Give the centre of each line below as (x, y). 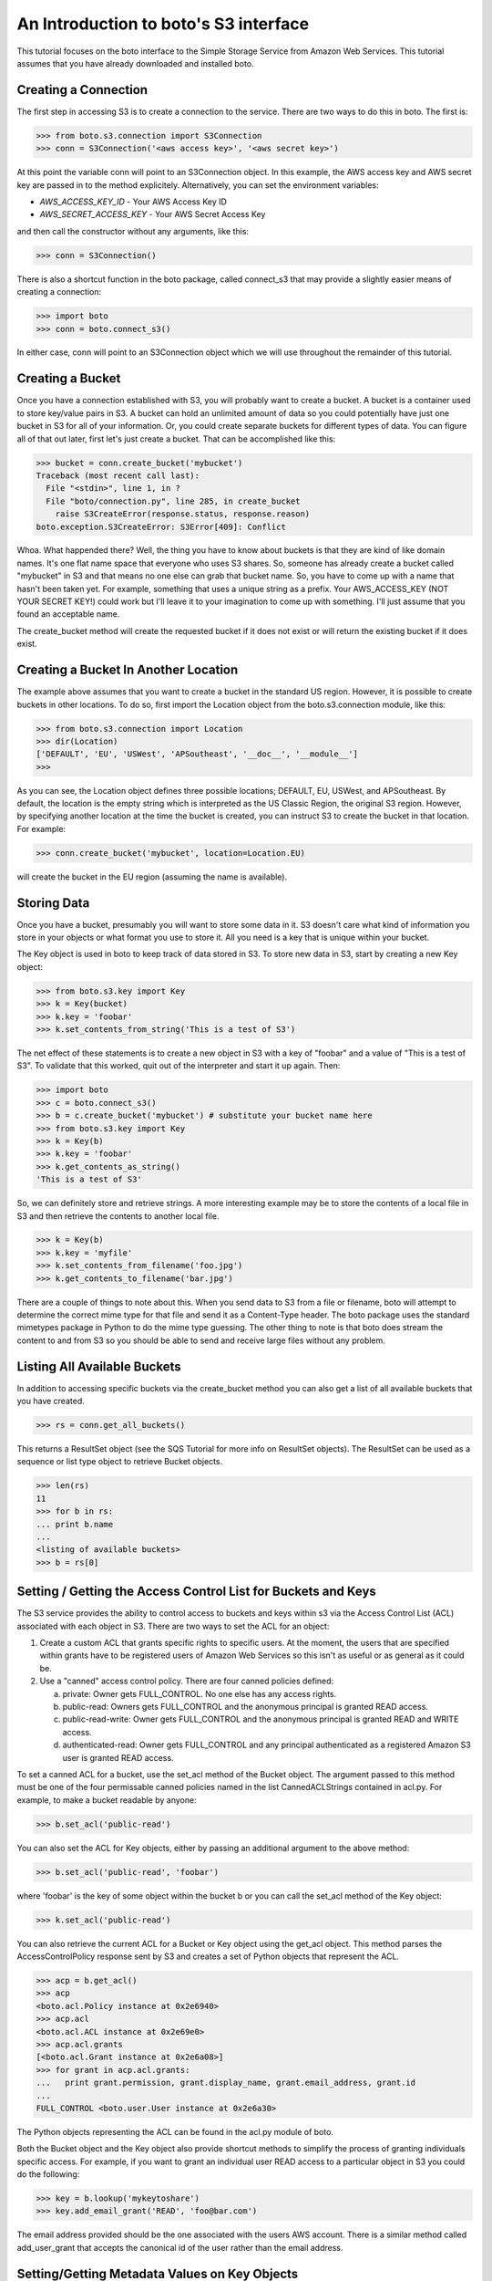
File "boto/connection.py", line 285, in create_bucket (173, 501)
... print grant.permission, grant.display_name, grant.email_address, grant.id (226, 2083)
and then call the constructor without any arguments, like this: (133, 231)
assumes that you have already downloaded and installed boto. (135, 63)
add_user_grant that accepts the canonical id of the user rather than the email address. (180, 2247)
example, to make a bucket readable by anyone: (107, 1800)
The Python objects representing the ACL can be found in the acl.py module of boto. (175, 2131)
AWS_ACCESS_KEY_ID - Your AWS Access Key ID (133, 202)
